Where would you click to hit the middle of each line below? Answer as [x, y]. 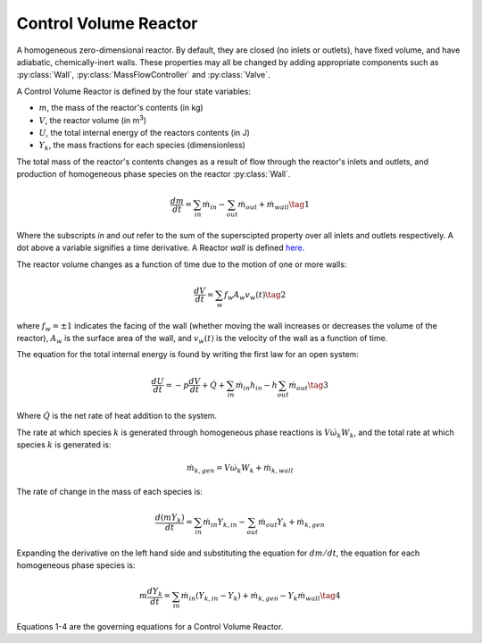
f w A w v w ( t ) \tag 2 [255, 296]
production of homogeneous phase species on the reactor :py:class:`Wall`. [154, 174]
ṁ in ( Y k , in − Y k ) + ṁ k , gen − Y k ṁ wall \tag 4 [261, 597]
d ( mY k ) [170, 518]
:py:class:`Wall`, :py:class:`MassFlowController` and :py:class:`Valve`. [143, 75]
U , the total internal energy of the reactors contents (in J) [144, 132]
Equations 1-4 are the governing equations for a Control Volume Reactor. [150, 627]
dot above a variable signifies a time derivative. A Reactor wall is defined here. [161, 248]
